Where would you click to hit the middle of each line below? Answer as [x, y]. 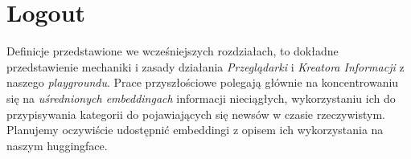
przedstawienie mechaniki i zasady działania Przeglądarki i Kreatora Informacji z [205, 66]
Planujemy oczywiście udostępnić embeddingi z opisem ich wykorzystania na [195, 130]
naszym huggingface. [57, 145]
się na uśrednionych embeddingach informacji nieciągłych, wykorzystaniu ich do [201, 98]
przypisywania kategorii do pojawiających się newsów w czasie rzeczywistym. [196, 114]
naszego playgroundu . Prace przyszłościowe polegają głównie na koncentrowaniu [203, 82]
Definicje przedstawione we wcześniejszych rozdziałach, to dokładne [173, 51]
